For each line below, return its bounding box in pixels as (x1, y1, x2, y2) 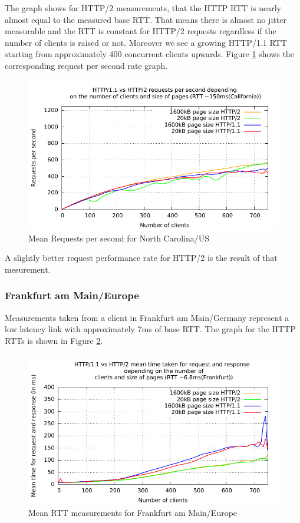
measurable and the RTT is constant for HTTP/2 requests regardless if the (5, 25, 276, 37)
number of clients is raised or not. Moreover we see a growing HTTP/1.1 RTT (5, 36, 287, 48)
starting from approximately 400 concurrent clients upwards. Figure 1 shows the (5, 48, 294, 60)
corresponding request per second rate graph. (5, 59, 168, 71)
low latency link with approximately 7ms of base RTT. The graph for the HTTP (5, 323, 296, 335)
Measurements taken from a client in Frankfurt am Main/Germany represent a (5, 311, 289, 323)
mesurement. (5, 263, 51, 275)
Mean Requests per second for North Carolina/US (28, 231, 210, 244)
